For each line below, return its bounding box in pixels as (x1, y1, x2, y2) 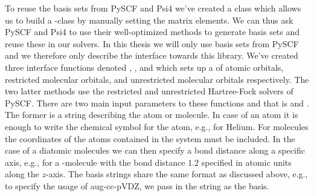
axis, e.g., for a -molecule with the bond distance (5, 155, 185, 168)
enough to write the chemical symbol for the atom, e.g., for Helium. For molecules (5, 120, 309, 132)
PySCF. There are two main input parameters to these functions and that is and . (5, 96, 309, 109)
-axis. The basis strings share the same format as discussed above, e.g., (45, 168, 308, 180)
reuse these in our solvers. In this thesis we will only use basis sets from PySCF (5, 37, 299, 50)
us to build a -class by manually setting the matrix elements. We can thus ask (5, 13, 293, 26)
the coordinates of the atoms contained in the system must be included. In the (5, 132, 295, 145)
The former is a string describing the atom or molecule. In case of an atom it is (5, 108, 298, 121)
